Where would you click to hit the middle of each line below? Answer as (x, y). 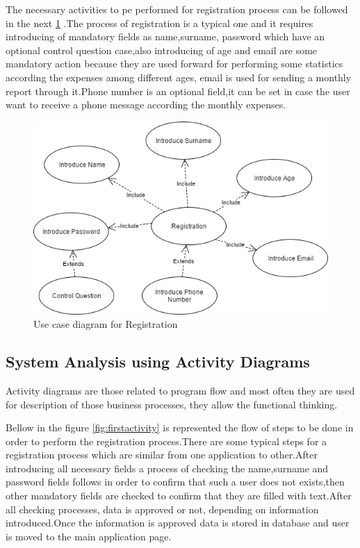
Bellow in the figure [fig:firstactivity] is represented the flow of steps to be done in (180, 427)
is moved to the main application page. (89, 536)
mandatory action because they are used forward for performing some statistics (174, 64)
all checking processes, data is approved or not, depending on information (162, 509)
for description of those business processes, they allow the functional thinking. (172, 404)
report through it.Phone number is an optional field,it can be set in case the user (178, 91)
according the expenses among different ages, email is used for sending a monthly (179, 77)
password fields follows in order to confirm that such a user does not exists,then (175, 482)
